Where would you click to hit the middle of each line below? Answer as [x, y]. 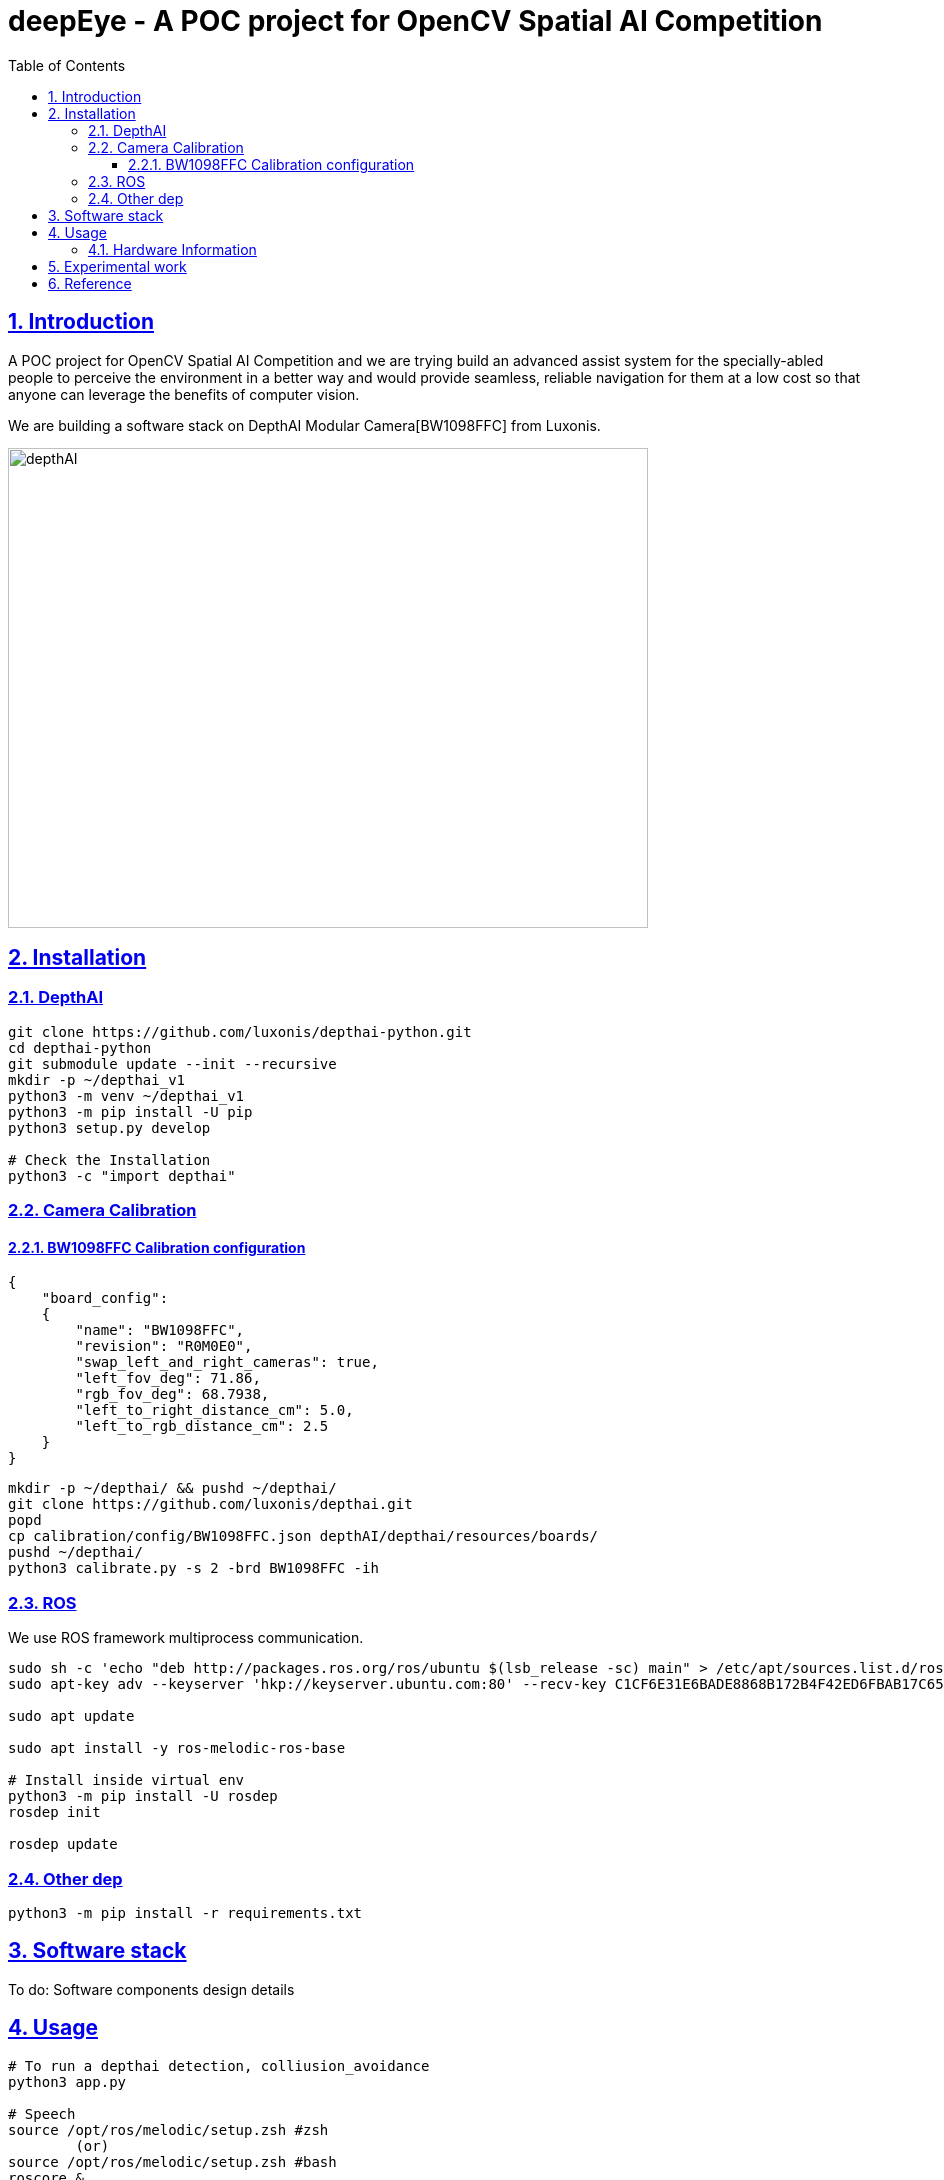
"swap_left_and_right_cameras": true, [227, 1362]
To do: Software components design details [151, 1989]
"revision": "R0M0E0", [164, 1346]
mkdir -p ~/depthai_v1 [97, 1079]
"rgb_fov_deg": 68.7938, [172, 1394]
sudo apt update [71, 1716]
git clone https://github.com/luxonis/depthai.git [210, 1504]
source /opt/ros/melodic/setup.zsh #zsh [168, 2129]
